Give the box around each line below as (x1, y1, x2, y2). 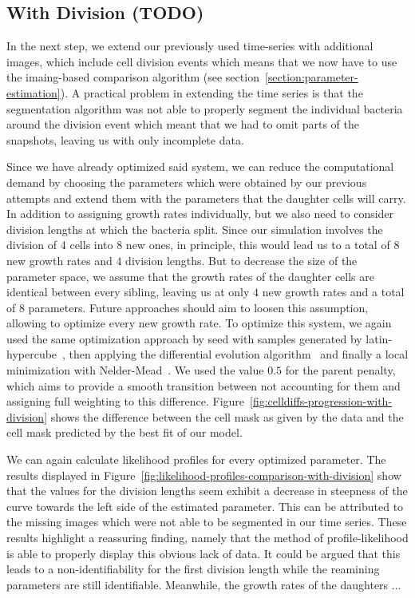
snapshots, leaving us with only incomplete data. (6, 131, 244, 148)
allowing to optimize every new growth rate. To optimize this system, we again (6, 315, 392, 331)
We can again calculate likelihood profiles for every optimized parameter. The (6, 451, 386, 468)
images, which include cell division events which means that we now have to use (6, 53, 397, 69)
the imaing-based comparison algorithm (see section (6, 69, 259, 85)
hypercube (6, 346, 57, 362)
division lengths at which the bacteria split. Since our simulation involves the (6, 220, 383, 237)
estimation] (6, 84, 61, 101)
